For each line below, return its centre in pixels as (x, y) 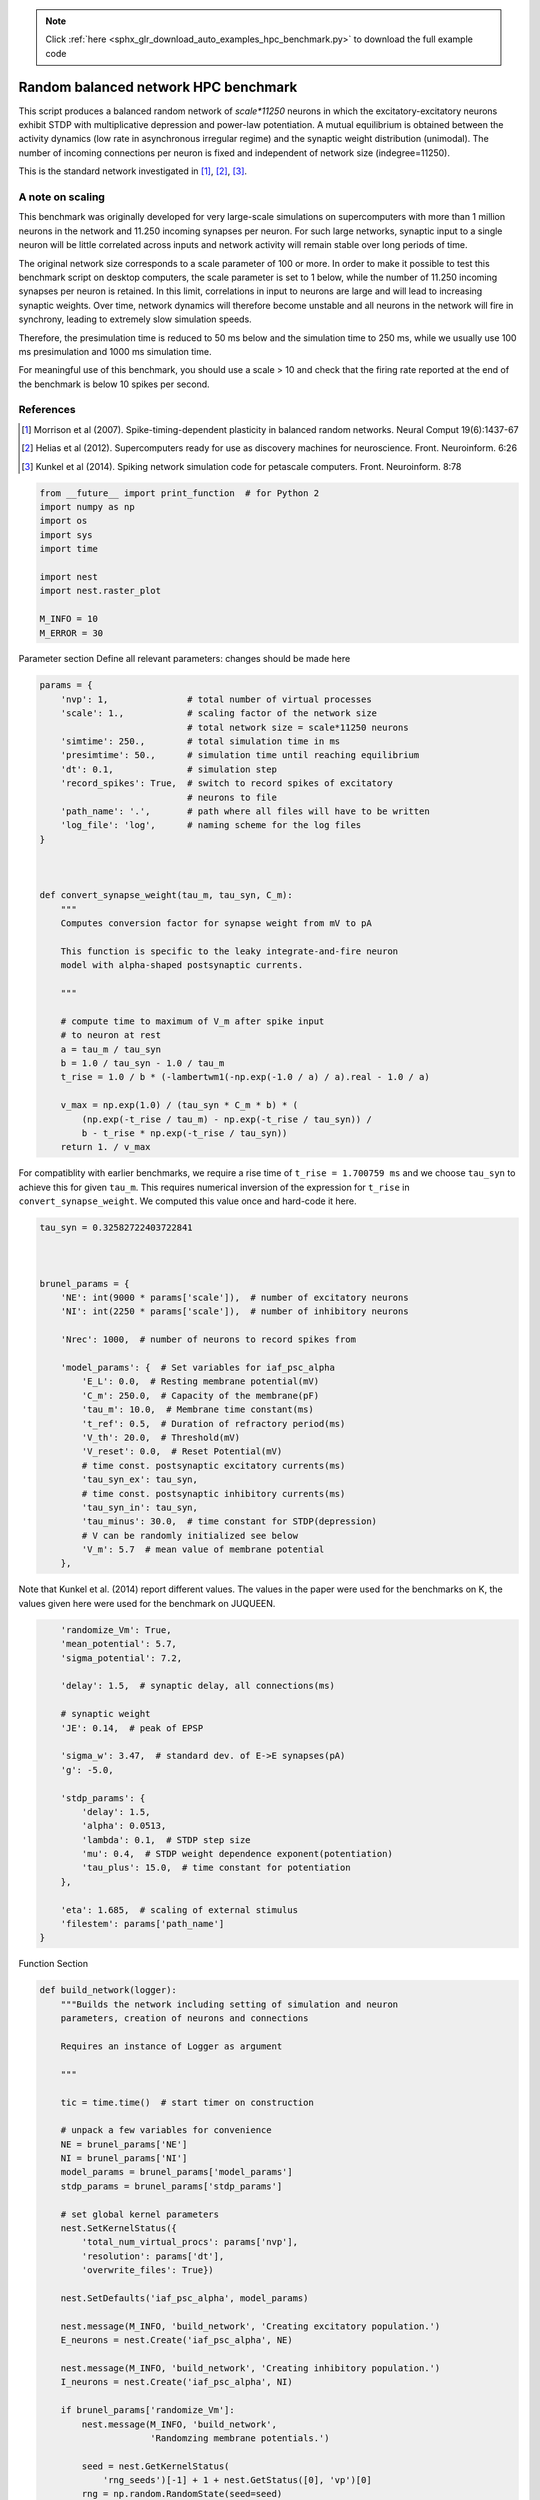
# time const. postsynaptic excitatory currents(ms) (213, 1465)
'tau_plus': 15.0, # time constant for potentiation (216, 1868)
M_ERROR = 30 (71, 633)
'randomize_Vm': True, (116, 1629)
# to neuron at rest (111, 1035)
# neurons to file (231, 797)
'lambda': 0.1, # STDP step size (166, 1839)
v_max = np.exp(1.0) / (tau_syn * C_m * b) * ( (179, 1105)
